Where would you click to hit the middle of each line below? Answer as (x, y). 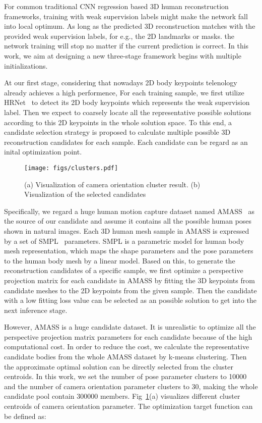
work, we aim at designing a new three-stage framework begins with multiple (123, 55)
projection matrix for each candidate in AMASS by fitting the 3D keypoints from (129, 280)
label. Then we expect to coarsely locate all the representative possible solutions (128, 112)
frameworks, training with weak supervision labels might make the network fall (126, 16)
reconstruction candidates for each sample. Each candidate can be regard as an (126, 142)
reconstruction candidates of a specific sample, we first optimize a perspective (124, 270)
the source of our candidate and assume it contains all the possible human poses (128, 221)
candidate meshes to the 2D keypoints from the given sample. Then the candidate (130, 290)
